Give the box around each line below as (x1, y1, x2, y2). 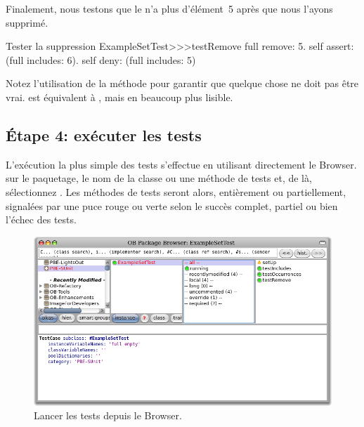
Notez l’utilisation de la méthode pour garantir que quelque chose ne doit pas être (6, 76, 359, 91)
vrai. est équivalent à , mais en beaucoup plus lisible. (6, 89, 233, 104)
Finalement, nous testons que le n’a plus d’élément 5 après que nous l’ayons (6, 1, 333, 15)
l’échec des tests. (6, 212, 77, 227)
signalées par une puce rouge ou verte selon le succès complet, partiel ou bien (6, 198, 338, 213)
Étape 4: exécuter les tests (6, 124, 202, 145)
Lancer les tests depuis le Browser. (34, 408, 182, 423)
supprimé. (6, 15, 48, 29)
